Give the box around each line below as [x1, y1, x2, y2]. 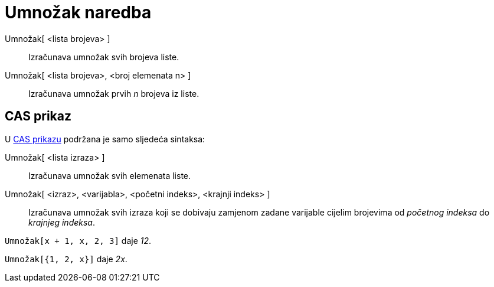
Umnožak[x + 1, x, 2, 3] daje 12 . [5, 235, 152, 246]
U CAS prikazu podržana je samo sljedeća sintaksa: [5, 133, 205, 144]
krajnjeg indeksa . [28, 217, 95, 227]
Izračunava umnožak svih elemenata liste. [28, 170, 191, 181]
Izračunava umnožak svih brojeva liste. [28, 51, 179, 62]
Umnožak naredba [5, 2, 152, 22]
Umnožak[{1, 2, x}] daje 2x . [5, 253, 127, 264]
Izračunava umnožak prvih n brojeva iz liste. [28, 88, 199, 99]
